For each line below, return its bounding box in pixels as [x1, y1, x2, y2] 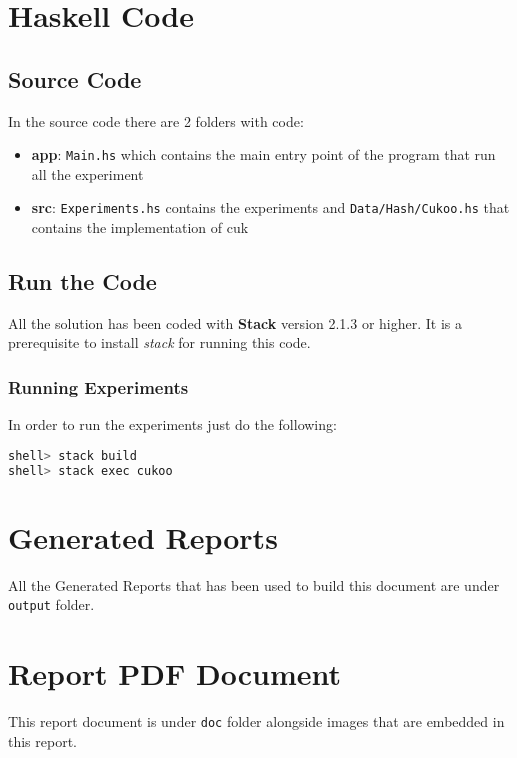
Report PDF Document [8, 653, 342, 694]
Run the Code [8, 266, 157, 297]
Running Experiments [8, 374, 189, 399]
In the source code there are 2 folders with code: [8, 110, 304, 131]
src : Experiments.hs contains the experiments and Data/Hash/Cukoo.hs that [31, 197, 510, 218]
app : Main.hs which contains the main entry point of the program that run [31, 144, 496, 165]
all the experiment [31, 163, 144, 184]
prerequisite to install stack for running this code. [8, 332, 311, 353]
